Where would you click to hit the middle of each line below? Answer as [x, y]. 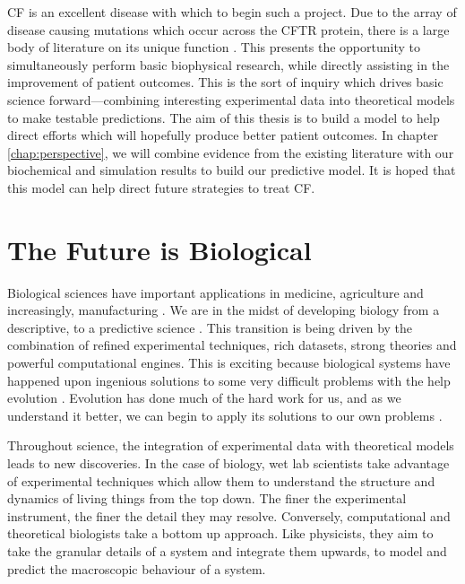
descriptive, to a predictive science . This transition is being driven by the [210, 327]
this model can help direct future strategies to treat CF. [161, 187]
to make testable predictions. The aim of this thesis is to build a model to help [224, 117]
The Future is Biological [159, 249]
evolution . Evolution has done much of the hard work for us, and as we [204, 398]
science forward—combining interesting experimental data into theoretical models [231, 99]
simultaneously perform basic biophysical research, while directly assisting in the [228, 64]
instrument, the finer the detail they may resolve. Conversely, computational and [229, 515]
